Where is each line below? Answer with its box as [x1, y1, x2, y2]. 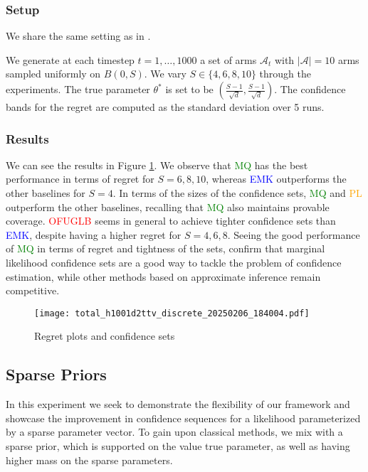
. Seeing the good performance [227, 227, 360, 242]
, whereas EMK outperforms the [206, 171, 347, 186]
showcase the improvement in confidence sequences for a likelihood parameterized [6, 410, 361, 425]
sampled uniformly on [6, 66, 101, 81]
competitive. [6, 283, 60, 298]
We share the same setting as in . [6, 28, 151, 43]
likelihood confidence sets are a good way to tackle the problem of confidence [6, 254, 342, 269]
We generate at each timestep [6, 52, 135, 67]
